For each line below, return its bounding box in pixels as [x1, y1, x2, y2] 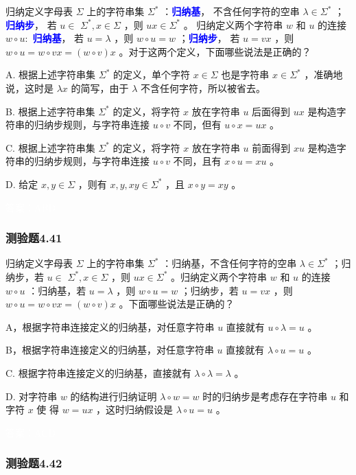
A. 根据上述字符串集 [5, 67, 96, 82]
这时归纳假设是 [106, 402, 174, 417]
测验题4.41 [5, 229, 62, 246]
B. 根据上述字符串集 [5, 104, 95, 118]
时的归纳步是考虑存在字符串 [202, 389, 328, 403]
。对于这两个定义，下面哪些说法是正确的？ [119, 44, 311, 58]
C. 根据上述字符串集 [5, 140, 95, 154]
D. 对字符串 [5, 389, 58, 403]
